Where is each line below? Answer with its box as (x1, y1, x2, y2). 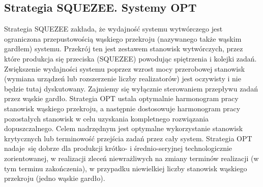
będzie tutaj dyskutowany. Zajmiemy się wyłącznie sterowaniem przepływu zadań (4, 83, 258, 93)
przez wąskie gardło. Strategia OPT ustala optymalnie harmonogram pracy (4, 93, 239, 104)
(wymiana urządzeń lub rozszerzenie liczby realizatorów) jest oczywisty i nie (4, 73, 241, 84)
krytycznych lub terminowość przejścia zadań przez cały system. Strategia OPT (4, 133, 252, 143)
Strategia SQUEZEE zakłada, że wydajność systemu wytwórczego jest (4, 23, 223, 34)
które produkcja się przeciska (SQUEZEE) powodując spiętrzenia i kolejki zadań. (4, 53, 257, 64)
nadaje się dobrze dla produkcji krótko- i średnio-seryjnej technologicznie (4, 143, 232, 153)
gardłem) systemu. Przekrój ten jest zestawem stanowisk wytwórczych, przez (4, 43, 243, 54)
